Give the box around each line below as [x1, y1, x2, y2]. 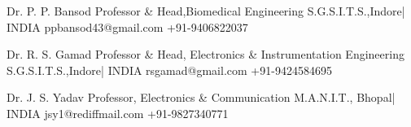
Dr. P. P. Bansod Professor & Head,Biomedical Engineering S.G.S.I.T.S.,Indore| [7, 2, 405, 19]
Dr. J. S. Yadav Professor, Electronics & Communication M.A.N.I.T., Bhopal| [7, 89, 396, 106]
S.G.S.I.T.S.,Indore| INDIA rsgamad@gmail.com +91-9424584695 [7, 61, 332, 78]
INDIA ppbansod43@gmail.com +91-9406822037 [7, 18, 248, 35]
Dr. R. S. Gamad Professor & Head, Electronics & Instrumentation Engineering [7, 46, 404, 63]
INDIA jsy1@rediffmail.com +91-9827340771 [7, 104, 229, 121]
